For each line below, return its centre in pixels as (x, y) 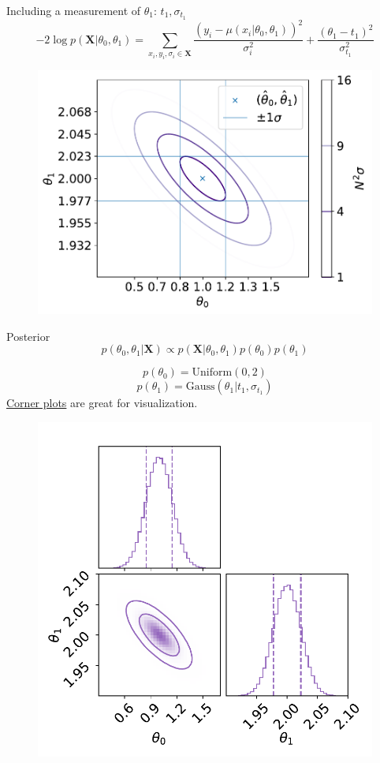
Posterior (28, 336)
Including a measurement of (74, 10)
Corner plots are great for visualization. (102, 403)
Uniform (212, 373)
